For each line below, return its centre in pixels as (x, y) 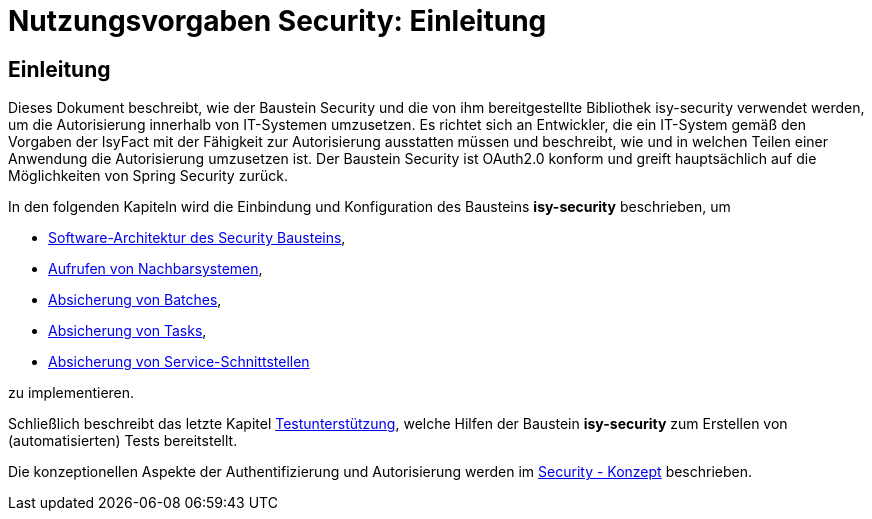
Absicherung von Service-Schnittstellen (179, 362)
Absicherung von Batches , (135, 300)
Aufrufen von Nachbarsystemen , (155, 269)
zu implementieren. (71, 393)
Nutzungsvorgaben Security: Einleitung (277, 21)
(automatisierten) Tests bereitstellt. (123, 441)
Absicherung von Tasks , (127, 331)
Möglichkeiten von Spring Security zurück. (148, 176)
